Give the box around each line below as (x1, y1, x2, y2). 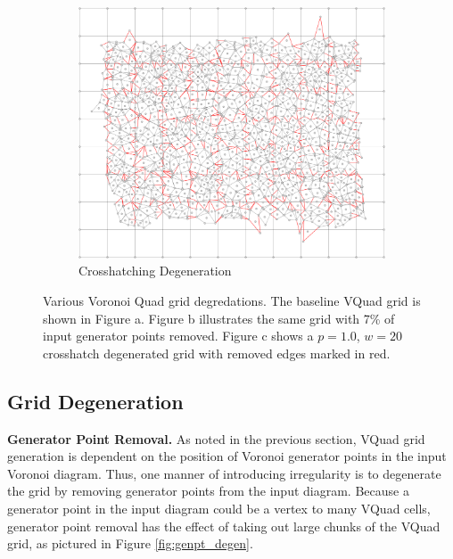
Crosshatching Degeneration (78, 261, 232, 280)
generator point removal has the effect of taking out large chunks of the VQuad (7, 516, 441, 535)
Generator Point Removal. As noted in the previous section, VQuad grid (7, 429, 425, 448)
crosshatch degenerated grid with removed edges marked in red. (43, 343, 391, 362)
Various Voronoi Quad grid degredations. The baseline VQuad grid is (43, 292, 421, 310)
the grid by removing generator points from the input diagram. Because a (7, 481, 409, 500)
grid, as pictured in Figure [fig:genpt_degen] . (7, 534, 253, 553)
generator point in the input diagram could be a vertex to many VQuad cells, (7, 498, 431, 517)
